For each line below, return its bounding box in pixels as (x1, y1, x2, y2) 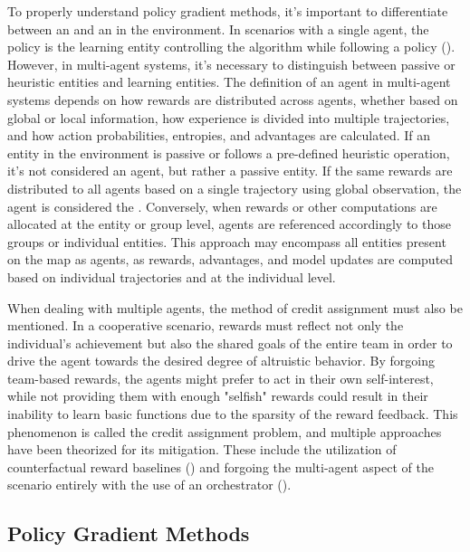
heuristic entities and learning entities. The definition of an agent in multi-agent (7, 72, 451, 91)
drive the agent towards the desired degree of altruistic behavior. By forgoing (7, 351, 436, 370)
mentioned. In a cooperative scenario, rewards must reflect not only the (7, 316, 404, 335)
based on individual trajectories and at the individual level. (7, 267, 336, 286)
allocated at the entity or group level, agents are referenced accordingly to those (7, 214, 451, 233)
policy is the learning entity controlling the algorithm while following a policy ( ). (7, 37, 456, 56)
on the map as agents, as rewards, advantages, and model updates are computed (7, 250, 454, 269)
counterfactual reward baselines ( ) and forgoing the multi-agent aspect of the (7, 457, 434, 476)
